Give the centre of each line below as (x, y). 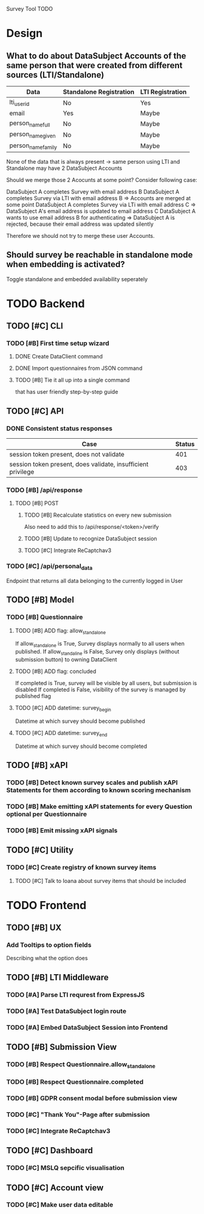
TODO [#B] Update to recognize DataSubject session (90, 539)
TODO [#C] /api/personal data (49, 567)
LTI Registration (163, 92)
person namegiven (32, 135)
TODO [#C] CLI (35, 326)
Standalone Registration (99, 92)
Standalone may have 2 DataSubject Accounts (64, 168)
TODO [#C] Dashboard (49, 1150)
